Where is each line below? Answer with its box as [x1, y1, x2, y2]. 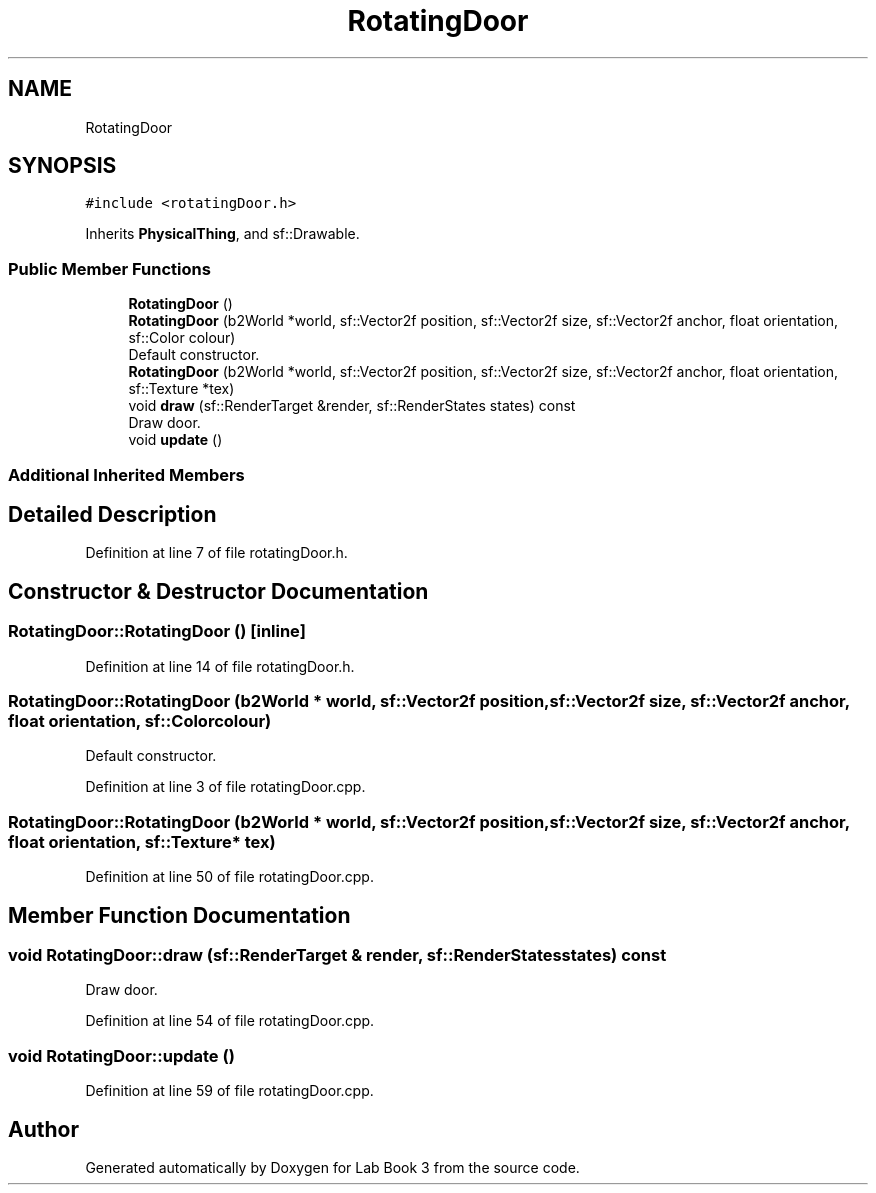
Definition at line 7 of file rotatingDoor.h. [85, 544, 348, 562]
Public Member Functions [8, 258, 211, 279]
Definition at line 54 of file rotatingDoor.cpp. [85, 1012, 375, 1030]
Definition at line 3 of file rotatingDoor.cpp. [85, 778, 366, 796]
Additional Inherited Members [8, 464, 245, 485]
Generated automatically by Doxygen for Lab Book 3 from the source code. [85, 1158, 580, 1176]
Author [8, 1116, 79, 1142]
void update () [128, 431, 223, 449]
